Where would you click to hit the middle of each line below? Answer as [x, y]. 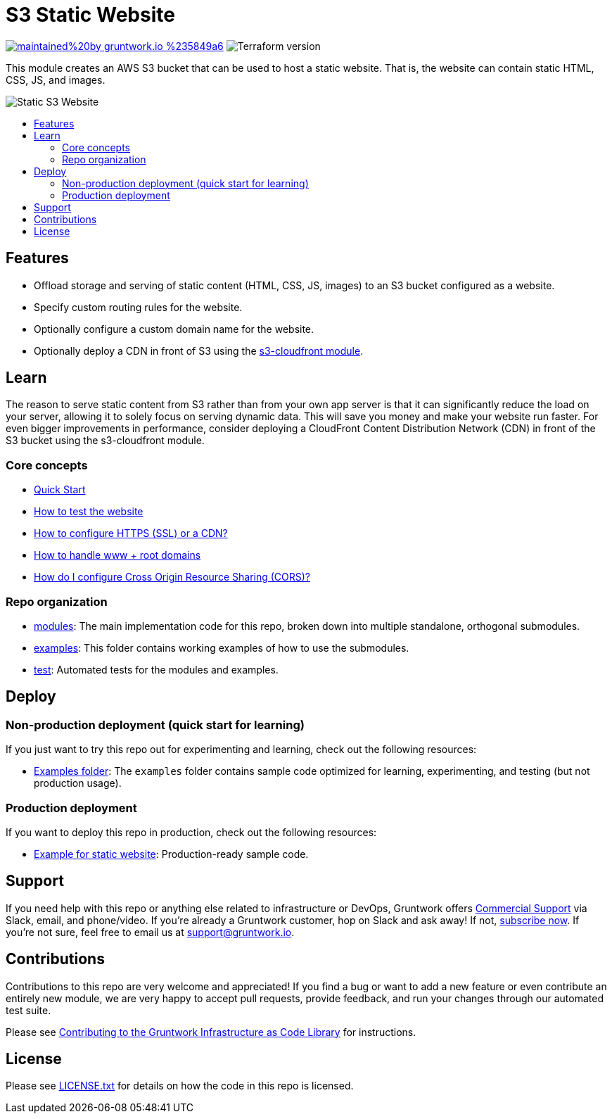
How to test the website [89, 512]
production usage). [78, 783]
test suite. [28, 1010]
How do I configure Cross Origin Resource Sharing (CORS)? [172, 577]
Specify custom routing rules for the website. [138, 307]
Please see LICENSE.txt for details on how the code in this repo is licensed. [180, 1086]
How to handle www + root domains [117, 555]
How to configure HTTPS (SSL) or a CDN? [131, 533]
